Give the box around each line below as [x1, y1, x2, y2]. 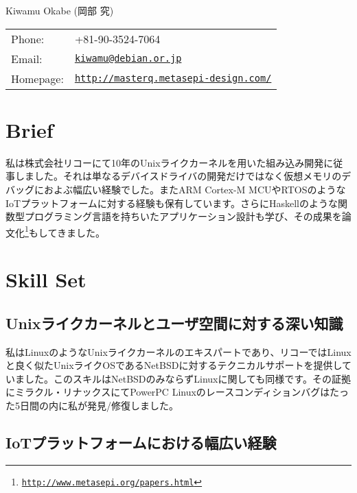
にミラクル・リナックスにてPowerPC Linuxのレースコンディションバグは [5, 385, 330, 399]
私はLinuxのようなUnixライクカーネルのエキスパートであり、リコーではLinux [5, 344, 352, 359]
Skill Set [5, 265, 87, 293]
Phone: [11, 30, 45, 47]
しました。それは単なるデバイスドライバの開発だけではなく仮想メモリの [14, 169, 342, 183]
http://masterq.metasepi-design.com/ [74, 73, 272, 84]
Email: [11, 50, 43, 67]
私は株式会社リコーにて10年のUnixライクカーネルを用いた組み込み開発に [5, 155, 334, 169]
